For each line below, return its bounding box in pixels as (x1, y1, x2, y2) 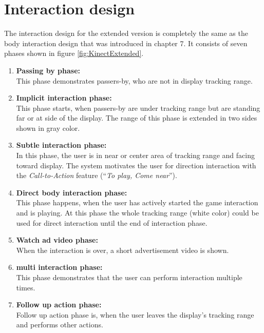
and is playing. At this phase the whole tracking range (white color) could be (16, 207, 259, 218)
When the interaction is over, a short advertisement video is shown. (16, 244, 229, 255)
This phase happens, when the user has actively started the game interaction (16, 197, 258, 208)
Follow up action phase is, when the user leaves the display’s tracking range (16, 309, 254, 320)
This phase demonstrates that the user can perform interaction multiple (16, 272, 242, 282)
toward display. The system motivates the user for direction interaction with (16, 160, 256, 170)
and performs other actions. (16, 319, 103, 330)
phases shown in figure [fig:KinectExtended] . (4, 48, 144, 58)
